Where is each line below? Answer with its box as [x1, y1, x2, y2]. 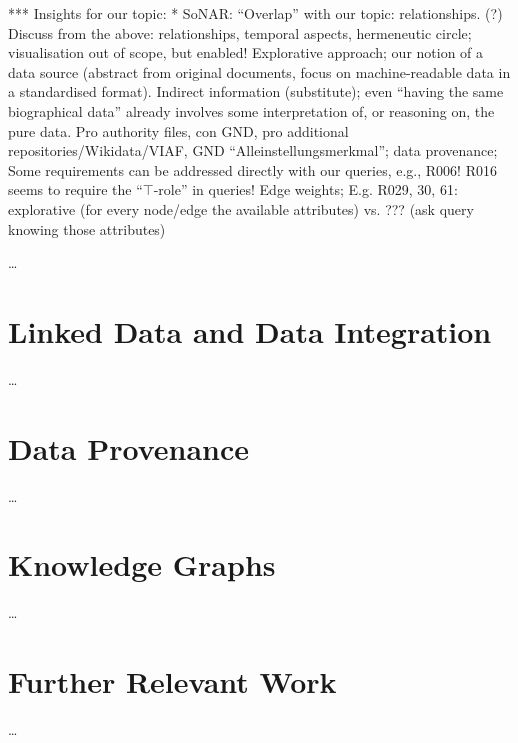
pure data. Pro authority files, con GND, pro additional [8, 120, 349, 141]
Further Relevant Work [8, 661, 337, 702]
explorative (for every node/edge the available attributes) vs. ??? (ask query [8, 198, 474, 219]
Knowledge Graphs [8, 544, 276, 585]
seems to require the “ [8, 179, 143, 200]
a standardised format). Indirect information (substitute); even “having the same [8, 81, 504, 102]
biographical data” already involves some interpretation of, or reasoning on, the [8, 100, 495, 121]
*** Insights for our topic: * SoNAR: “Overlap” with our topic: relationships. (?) [8, 3, 503, 23]
